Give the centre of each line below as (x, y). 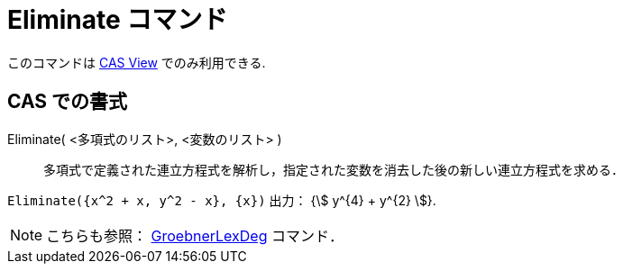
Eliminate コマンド (118, 20)
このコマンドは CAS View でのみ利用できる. (137, 62)
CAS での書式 (68, 102)
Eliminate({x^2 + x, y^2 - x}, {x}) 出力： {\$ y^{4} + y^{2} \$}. (222, 200)
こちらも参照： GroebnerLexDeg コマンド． (195, 235)
